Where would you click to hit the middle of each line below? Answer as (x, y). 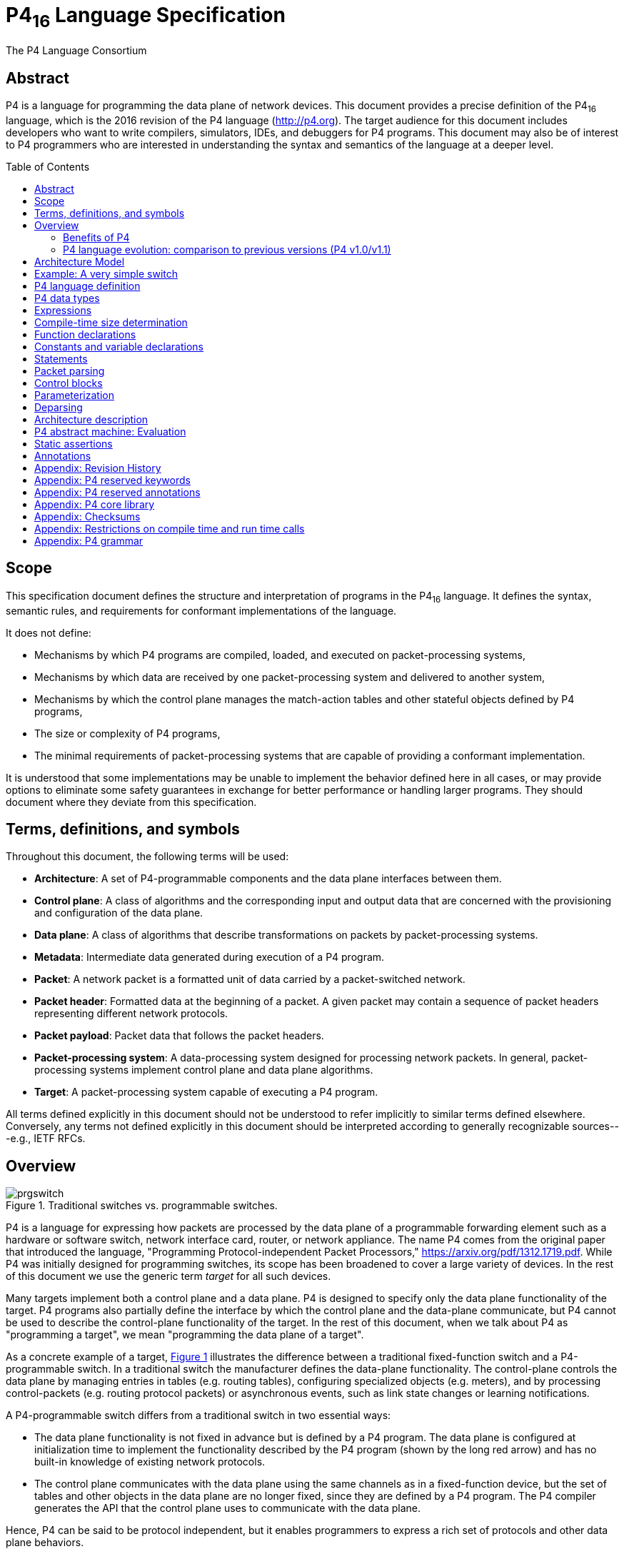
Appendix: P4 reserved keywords (112, 480)
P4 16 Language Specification (146, 17)
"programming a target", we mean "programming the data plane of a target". (185, 1335)
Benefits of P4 (96, 237)
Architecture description (91, 419)
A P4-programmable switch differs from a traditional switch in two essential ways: (198, 1416)
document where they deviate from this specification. (131, 802)
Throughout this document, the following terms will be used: (147, 857)
